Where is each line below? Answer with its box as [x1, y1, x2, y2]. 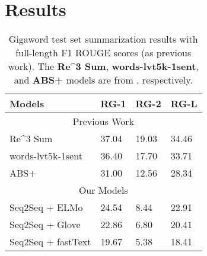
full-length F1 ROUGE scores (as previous [15, 46, 192, 60]
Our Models [78, 183, 128, 197]
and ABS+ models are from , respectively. [14, 73, 193, 87]
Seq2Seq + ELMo [9, 200, 83, 215]
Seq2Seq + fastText [9, 235, 91, 249]
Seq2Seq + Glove [9, 217, 81, 232]
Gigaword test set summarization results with [8, 32, 198, 46]
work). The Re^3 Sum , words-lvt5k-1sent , [8, 59, 199, 73]
